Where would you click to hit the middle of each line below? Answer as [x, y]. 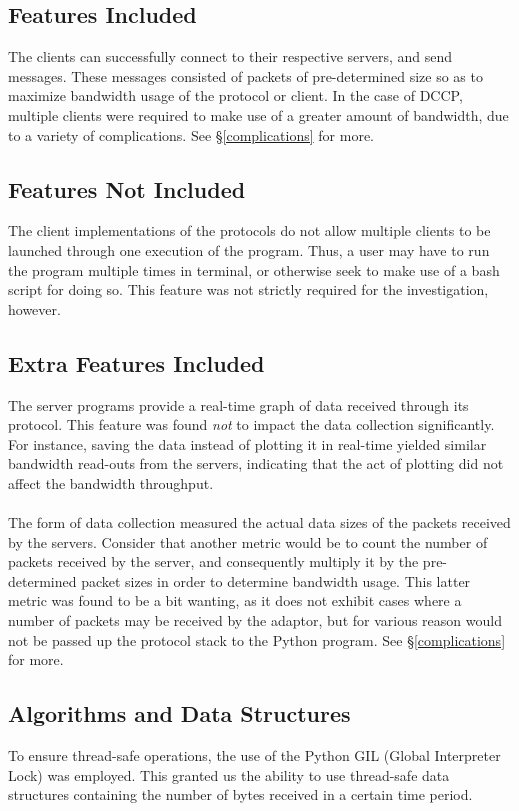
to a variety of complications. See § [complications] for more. [191, 134]
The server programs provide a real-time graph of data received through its [238, 404]
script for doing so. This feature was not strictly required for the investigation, [248, 289]
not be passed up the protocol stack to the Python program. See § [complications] [257, 639]
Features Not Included [127, 188]
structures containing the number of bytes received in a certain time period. [240, 794]
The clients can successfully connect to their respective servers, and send [230, 56]
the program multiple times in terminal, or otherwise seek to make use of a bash [254, 269]
